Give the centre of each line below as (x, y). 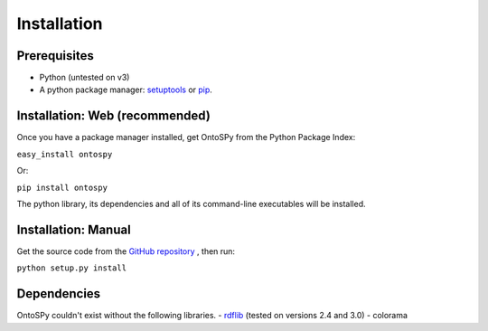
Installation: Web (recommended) (114, 116)
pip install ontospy (62, 187)
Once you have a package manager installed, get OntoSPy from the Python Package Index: (186, 137)
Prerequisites (55, 56)
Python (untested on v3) (84, 78)
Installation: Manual (74, 229)
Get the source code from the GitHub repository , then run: (126, 251)
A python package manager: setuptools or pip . (126, 90)
